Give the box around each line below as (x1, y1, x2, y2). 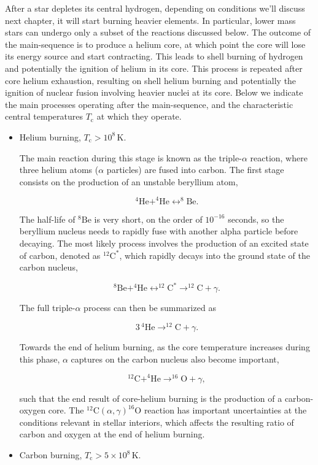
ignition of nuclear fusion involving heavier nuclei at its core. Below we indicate (5, 86, 303, 99)
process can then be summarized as (83, 301, 216, 314)
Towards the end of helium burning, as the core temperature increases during (19, 340, 310, 353)
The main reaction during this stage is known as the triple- (19, 151, 242, 164)
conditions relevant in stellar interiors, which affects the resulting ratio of (19, 415, 294, 428)
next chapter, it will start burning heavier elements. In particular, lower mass (5, 13, 296, 26)
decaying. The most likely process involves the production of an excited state (19, 237, 309, 249)
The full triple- (19, 301, 76, 314)
